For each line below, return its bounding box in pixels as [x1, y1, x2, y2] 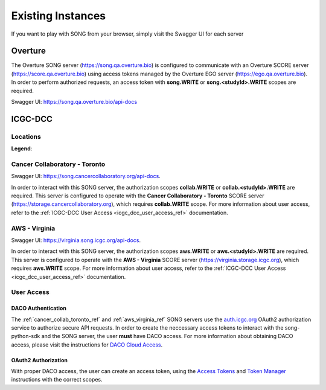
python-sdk [11, 333, 40, 340]
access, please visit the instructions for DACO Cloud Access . [11, 341, 163, 348]
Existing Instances [11, 9, 106, 22]
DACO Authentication [11, 305, 66, 312]
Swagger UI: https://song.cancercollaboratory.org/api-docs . [11, 173, 161, 180]
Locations [11, 132, 42, 141]
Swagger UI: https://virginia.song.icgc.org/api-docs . [11, 237, 141, 244]
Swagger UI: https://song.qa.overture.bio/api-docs [11, 98, 138, 106]
